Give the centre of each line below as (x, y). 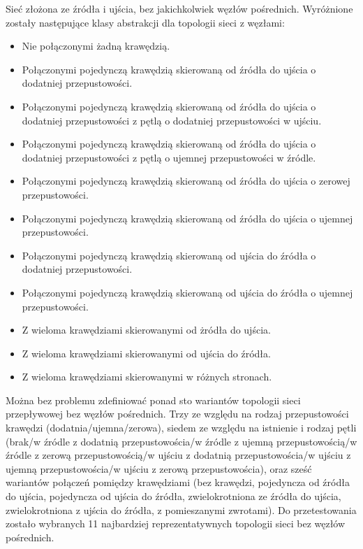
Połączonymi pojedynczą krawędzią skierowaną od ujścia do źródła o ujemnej (187, 292)
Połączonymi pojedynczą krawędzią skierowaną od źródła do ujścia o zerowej (186, 181)
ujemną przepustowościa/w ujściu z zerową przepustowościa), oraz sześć (159, 468)
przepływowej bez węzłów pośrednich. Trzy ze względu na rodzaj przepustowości (177, 414)
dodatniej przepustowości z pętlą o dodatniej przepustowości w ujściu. (172, 120)
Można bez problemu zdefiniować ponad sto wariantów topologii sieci (153, 400)
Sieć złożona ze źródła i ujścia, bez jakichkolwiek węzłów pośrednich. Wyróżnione (179, 8)
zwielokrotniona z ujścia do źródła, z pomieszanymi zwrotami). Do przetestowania (181, 509)
